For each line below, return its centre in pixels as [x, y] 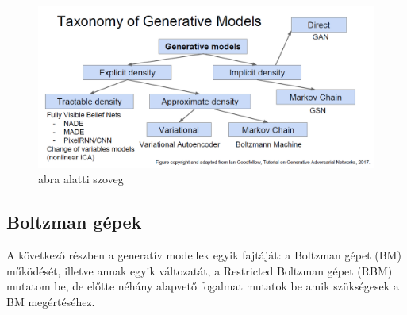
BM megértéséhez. [51, 301]
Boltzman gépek [74, 222]
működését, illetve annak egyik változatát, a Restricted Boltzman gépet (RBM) [200, 270]
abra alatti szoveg [81, 179]
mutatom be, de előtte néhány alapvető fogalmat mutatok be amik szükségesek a [203, 286]
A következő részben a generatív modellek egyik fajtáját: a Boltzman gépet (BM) [204, 255]
